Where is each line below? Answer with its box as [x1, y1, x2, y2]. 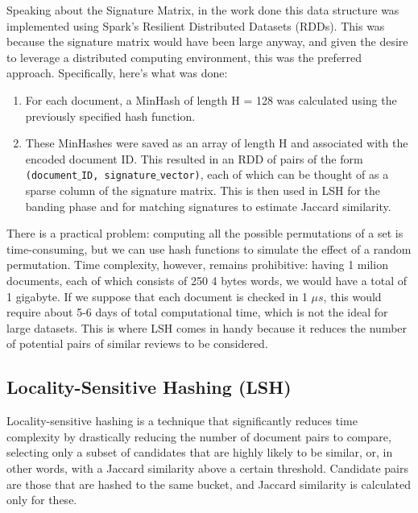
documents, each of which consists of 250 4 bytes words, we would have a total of [6, 271, 408, 288]
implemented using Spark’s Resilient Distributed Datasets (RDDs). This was [6, 17, 385, 34]
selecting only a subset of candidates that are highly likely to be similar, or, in [6, 444, 393, 461]
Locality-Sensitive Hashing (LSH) [6, 374, 292, 399]
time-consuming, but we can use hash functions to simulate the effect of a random [6, 240, 412, 257]
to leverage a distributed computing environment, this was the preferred [6, 48, 362, 65]
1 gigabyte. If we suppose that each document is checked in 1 [6, 288, 308, 304]
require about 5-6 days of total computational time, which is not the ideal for [6, 304, 388, 321]
